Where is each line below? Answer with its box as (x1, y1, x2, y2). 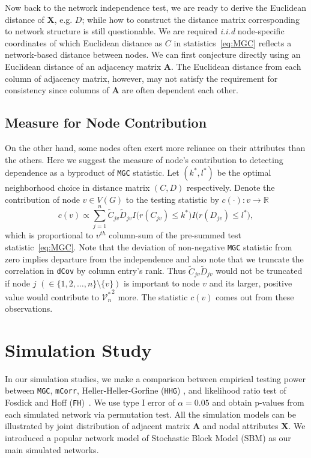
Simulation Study (5, 337, 152, 362)
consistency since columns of (5, 84, 109, 96)
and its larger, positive (209, 276, 292, 289)
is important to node (123, 276, 200, 289)
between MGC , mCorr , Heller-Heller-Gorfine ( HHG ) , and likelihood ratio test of (5, 384, 286, 397)
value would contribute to (5, 290, 99, 303)
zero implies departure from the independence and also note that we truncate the (5, 252, 304, 265)
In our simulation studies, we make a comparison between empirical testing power (5, 372, 306, 385)
